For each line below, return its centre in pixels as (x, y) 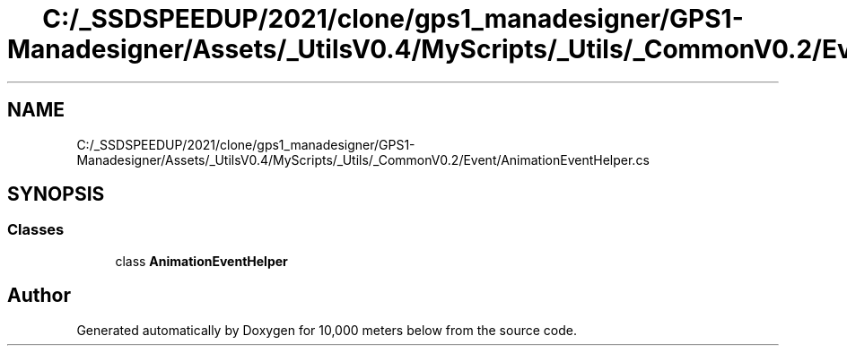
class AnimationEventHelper (201, 261)
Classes (36, 230)
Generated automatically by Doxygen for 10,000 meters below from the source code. (327, 330)
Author (39, 296)
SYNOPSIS (56, 194)
